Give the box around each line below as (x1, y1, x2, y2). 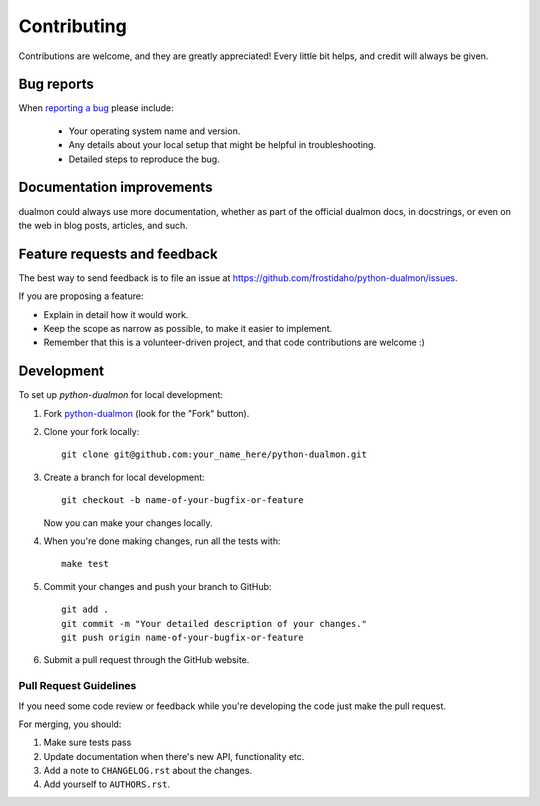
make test (61, 558, 109, 570)
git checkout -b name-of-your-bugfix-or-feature (61, 495, 304, 506)
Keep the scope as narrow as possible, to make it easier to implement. (43, 323, 333, 334)
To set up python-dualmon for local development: (18, 389, 224, 401)
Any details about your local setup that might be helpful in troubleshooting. (68, 139, 377, 151)
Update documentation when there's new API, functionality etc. (43, 750, 305, 762)
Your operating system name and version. (68, 125, 241, 137)
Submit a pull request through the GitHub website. (43, 654, 250, 666)
